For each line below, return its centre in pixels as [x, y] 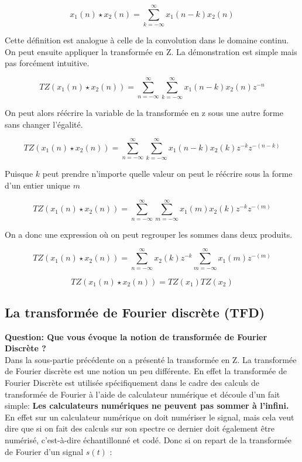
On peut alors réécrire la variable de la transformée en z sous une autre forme [144, 113]
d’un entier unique [38, 185]
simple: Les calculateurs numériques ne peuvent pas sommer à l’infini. [147, 405]
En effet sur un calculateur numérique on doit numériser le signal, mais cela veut [150, 417]
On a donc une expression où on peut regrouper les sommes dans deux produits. [149, 234]
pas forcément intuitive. [47, 63]
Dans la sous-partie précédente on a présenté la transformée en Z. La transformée [151, 359]
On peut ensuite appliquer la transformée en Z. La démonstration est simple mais [151, 51]
